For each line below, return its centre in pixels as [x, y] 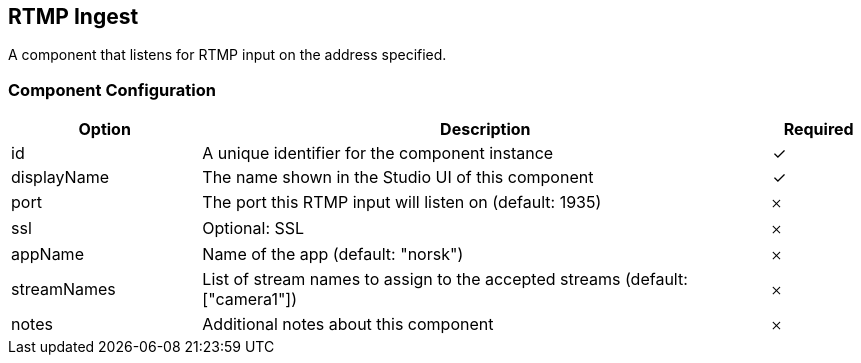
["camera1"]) [250, 299]
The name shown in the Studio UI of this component [398, 177]
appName [47, 254]
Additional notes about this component [348, 324]
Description [485, 129]
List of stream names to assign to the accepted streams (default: [445, 279]
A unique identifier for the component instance [378, 153]
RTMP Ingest [73, 16]
